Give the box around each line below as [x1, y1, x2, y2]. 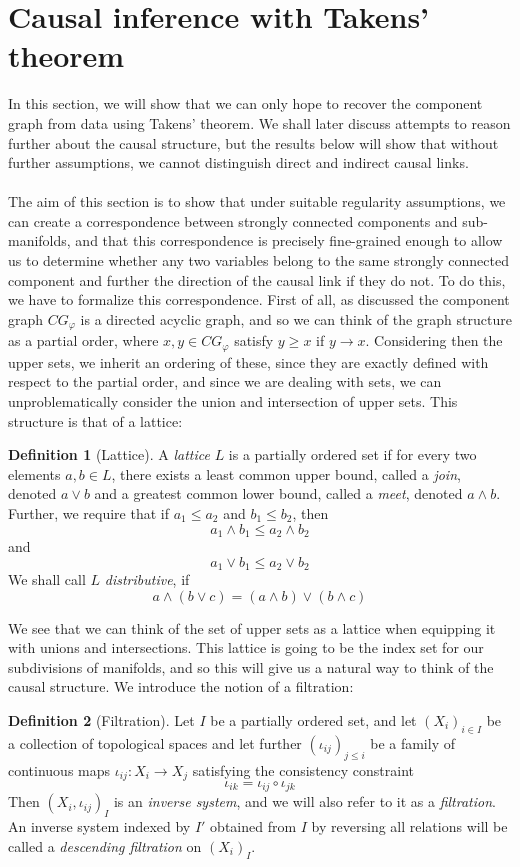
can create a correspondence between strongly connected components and [8, 210, 458, 231]
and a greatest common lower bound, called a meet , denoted [94, 483, 463, 504]
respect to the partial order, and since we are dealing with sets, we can [8, 371, 442, 392]
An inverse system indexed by [8, 816, 191, 837]
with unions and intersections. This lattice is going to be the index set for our [8, 637, 484, 658]
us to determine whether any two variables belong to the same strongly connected [8, 250, 509, 271]
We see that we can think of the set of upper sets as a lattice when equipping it [8, 617, 496, 638]
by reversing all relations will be [311, 816, 508, 837]
